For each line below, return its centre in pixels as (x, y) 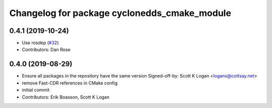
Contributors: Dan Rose (46, 49)
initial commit (36, 90)
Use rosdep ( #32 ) (40, 43)
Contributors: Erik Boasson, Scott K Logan (66, 97)
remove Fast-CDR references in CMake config (70, 83)
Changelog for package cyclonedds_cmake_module (120, 13)
